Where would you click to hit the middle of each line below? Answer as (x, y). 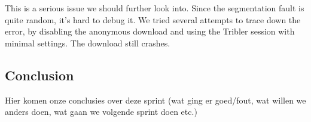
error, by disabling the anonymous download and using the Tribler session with (150, 31)
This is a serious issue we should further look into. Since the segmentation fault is (155, 8)
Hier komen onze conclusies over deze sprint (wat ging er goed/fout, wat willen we (155, 100)
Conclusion (39, 75)
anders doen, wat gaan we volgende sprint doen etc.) (101, 112)
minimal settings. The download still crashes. (88, 43)
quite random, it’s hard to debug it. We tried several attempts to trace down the (153, 19)
